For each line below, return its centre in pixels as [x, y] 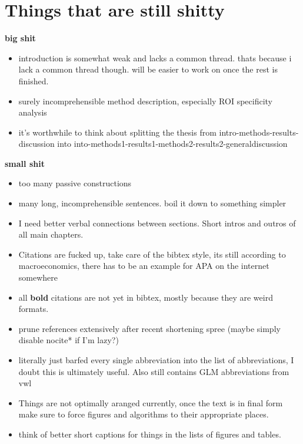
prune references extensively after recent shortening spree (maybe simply [149, 328]
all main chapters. [51, 234]
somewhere [38, 277]
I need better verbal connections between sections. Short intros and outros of [157, 223]
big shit [20, 38]
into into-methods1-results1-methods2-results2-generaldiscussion [172, 144]
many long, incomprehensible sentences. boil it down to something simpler [152, 203]
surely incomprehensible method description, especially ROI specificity [145, 101]
